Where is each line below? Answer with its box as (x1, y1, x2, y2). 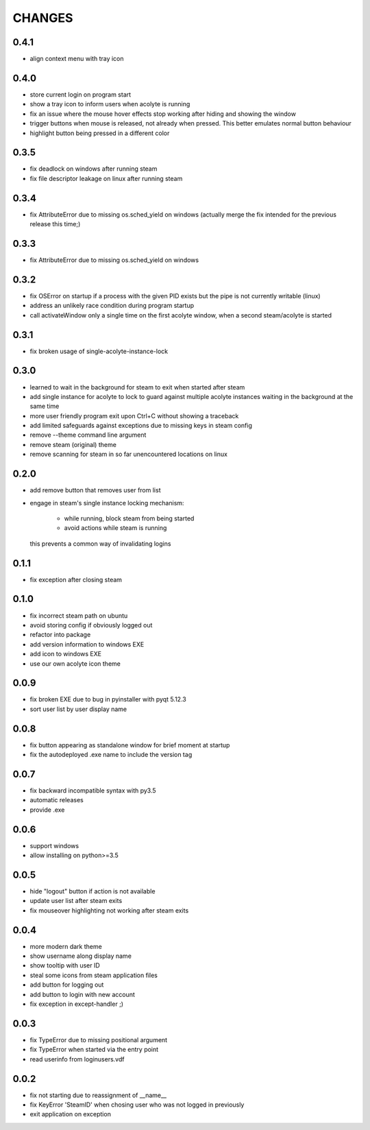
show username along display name (29, 952, 132, 960)
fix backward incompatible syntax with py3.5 (29, 786, 157, 795)
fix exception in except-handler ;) (29, 1000, 123, 1008)
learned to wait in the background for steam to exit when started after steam (29, 383, 245, 391)
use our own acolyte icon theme (29, 659, 121, 668)
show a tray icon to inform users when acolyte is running (29, 100, 190, 108)
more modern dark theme (29, 942, 102, 950)
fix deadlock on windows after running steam (29, 165, 158, 173)
